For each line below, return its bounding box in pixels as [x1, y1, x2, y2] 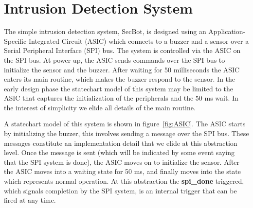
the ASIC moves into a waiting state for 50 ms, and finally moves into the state [4, 166, 241, 176]
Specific [4, 35, 27, 46]
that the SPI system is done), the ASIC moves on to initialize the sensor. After [4, 156, 240, 167]
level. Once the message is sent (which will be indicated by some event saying [4, 147, 235, 157]
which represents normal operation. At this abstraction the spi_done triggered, [4, 176, 244, 186]
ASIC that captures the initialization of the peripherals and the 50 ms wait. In [4, 93, 238, 103]
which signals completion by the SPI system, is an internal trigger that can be [4, 185, 237, 195]
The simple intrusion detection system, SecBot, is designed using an [4, 26, 206, 36]
